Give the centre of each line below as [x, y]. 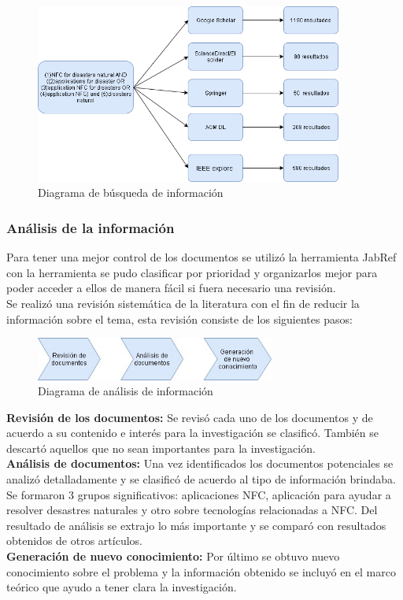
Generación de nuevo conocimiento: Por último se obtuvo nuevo [173, 556]
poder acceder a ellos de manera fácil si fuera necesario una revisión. [171, 288]
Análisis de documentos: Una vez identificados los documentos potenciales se [200, 463]
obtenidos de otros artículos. [74, 541]
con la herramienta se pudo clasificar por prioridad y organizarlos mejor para [192, 272]
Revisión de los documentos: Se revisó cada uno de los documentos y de [190, 417]
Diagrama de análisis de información [126, 391]
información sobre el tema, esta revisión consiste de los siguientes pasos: [179, 319]
